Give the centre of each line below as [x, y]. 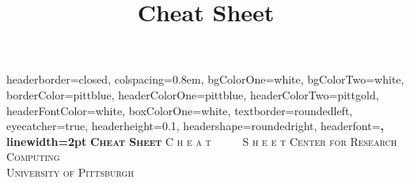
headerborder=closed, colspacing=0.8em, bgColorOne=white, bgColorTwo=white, [205, 79]
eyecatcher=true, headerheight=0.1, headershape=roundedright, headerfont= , [195, 126]
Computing [33, 157]
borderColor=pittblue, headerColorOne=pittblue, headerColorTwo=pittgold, [193, 94]
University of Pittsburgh [70, 172]
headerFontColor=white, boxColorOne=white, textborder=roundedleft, [180, 110]
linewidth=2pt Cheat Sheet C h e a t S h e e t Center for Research [202, 141]
